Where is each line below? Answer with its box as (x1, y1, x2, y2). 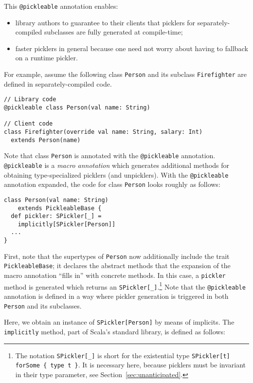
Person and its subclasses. (4, 300, 82, 310)
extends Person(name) (11, 136, 81, 144)
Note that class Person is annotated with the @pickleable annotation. (4, 150, 216, 161)
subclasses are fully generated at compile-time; (44, 27, 183, 37)
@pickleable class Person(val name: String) (4, 104, 150, 111)
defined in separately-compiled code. (4, 78, 112, 89)
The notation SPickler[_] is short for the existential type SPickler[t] (15, 350, 230, 360)
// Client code (4, 120, 53, 128)
